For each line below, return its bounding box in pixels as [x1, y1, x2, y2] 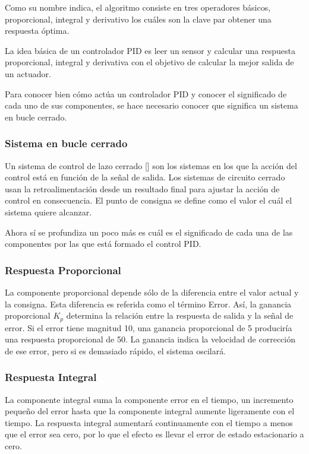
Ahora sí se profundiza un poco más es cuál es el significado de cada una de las [5, 226, 293, 238]
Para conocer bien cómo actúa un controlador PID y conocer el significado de [5, 87, 287, 100]
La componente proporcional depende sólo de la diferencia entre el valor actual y [5, 285, 299, 298]
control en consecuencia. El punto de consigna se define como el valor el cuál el [5, 194, 292, 207]
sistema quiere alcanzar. [5, 205, 92, 218]
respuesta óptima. [5, 24, 70, 37]
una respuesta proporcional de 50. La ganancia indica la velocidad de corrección [5, 333, 296, 345]
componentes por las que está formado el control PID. [5, 237, 201, 250]
